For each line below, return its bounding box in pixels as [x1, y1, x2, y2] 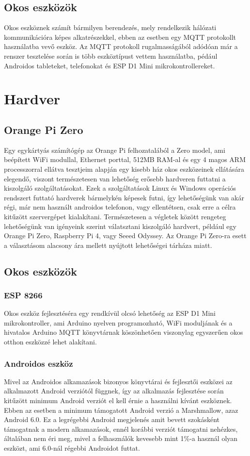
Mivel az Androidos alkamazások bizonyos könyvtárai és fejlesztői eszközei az [4, 376, 233, 386]
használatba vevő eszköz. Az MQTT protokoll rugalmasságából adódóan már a [4, 41, 238, 51]
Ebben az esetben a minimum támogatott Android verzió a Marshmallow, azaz [4, 405, 238, 415]
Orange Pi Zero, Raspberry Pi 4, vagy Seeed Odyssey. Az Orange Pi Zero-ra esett [4, 230, 247, 241]
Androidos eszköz [4, 357, 73, 369]
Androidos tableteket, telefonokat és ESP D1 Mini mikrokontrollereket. [4, 60, 215, 70]
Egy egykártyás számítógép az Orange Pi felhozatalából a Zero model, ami [4, 145, 225, 155]
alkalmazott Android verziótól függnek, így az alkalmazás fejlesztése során [4, 386, 224, 396]
